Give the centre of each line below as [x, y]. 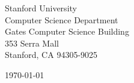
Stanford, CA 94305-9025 [51, 55]
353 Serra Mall [32, 43]
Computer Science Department [62, 19]
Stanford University [41, 8]
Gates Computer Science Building [67, 31]
